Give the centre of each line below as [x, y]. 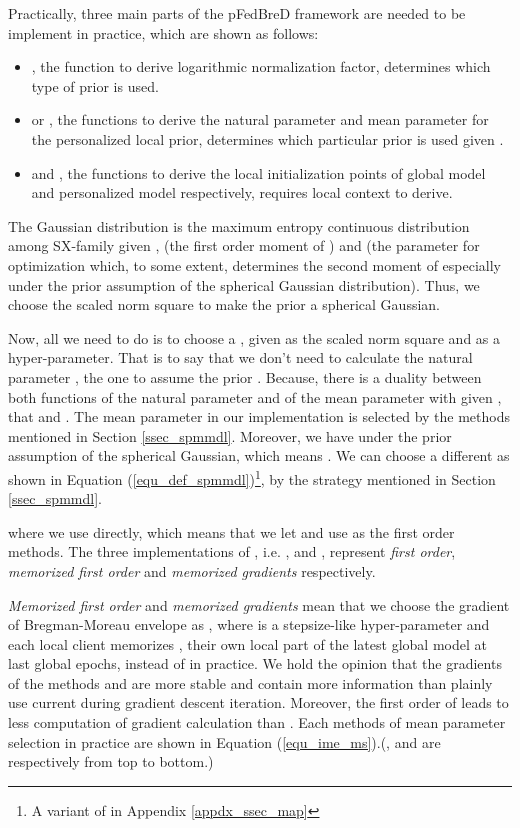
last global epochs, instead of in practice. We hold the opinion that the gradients [255, 663]
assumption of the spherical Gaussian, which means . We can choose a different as [259, 455]
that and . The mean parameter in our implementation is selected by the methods [259, 416]
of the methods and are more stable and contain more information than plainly [250, 682]
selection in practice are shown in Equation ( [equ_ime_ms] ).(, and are [224, 741]
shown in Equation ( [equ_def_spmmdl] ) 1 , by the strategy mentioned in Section [252, 477]
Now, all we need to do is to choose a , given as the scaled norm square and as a [254, 337]
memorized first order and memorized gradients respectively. [192, 570]
